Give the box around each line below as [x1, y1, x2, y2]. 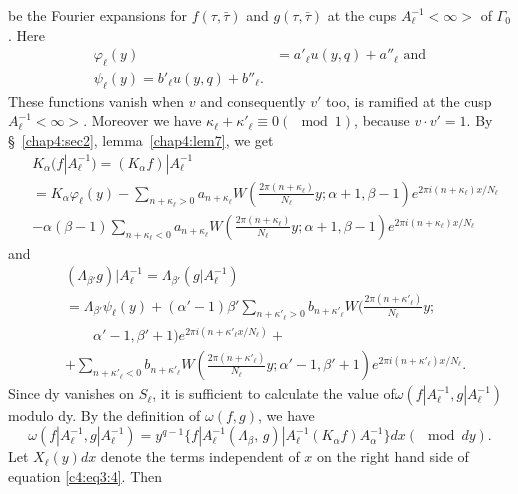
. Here [8, 24, 45, 45]
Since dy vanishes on [8, 383, 135, 404]
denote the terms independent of [100, 446, 300, 467]
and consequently [200, 90, 306, 111]
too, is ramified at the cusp [326, 90, 492, 111]
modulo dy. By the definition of [8, 405, 201, 426]
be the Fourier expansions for [8, 5, 187, 25]
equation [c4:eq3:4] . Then [8, 465, 163, 486]
